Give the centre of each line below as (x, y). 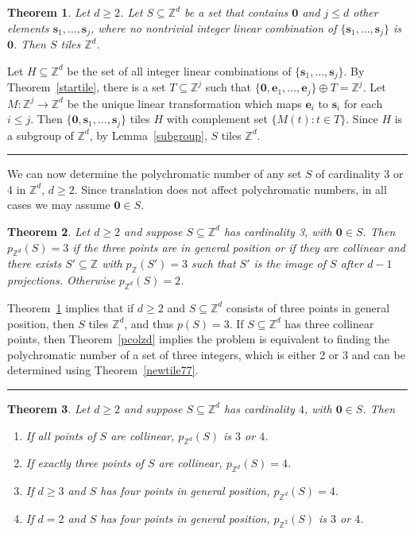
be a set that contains (236, 12)
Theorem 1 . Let (49, 12)
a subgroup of (41, 135)
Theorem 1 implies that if (71, 307)
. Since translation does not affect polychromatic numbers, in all (230, 189)
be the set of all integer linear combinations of (179, 70)
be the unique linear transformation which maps (184, 103)
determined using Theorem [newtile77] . (103, 370)
